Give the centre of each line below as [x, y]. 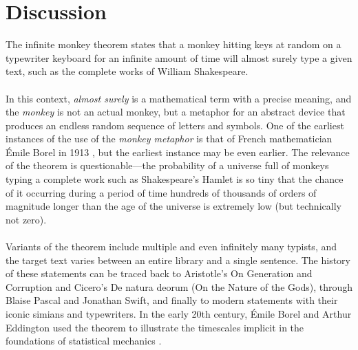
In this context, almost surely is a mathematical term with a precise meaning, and [179, 98]
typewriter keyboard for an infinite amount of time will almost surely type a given [179, 57]
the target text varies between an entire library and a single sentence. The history [178, 260]
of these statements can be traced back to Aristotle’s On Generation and [159, 273]
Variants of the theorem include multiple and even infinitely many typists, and [171, 247]
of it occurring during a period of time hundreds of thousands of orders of [161, 192]
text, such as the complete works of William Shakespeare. [127, 71]
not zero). [26, 219]
